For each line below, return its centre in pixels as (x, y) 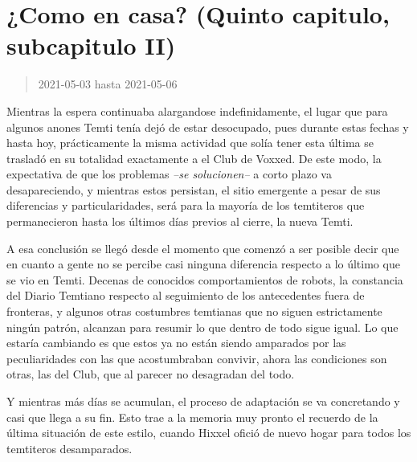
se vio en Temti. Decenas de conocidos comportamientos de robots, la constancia (205, 279)
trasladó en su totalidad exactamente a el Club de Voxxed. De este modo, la (194, 158)
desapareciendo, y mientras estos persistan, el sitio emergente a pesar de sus (194, 189)
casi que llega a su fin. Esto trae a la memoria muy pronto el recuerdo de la (192, 417)
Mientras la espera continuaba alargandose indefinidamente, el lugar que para (197, 110)
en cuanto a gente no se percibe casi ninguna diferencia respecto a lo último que (203, 264)
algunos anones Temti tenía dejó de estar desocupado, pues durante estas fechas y (208, 127)
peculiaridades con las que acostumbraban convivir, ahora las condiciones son (197, 358)
